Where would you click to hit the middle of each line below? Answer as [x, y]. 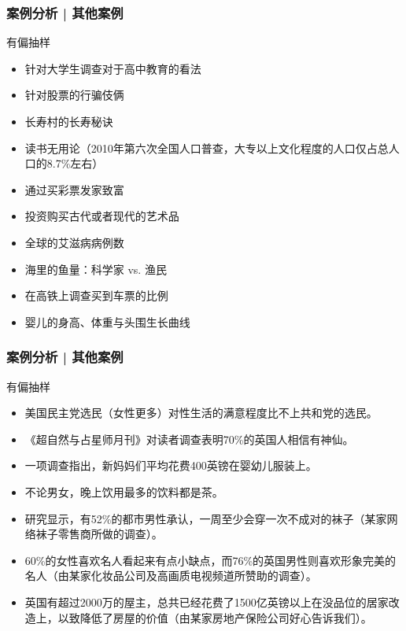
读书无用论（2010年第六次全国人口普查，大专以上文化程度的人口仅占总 [207, 148]
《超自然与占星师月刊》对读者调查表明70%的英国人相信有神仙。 [189, 439]
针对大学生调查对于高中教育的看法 [113, 68]
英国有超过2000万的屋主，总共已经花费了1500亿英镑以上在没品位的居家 [207, 601]
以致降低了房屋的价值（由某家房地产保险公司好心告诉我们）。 [215, 617]
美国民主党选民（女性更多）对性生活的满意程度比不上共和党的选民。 [201, 413]
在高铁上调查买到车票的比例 [96, 295]
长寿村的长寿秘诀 [69, 121]
